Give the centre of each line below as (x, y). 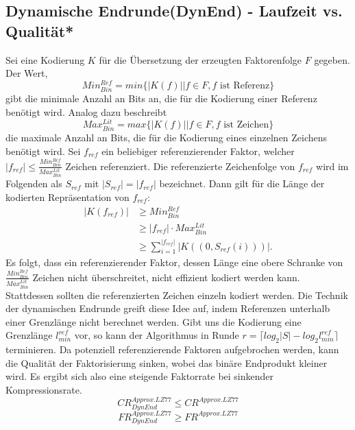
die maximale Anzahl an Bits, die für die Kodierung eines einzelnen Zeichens (167, 138)
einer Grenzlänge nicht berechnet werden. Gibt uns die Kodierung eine (154, 321)
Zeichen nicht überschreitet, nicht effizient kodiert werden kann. (166, 277)
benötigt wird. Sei (43, 151)
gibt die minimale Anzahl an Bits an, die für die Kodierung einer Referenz (161, 98)
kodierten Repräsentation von (68, 196)
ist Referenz (245, 85)
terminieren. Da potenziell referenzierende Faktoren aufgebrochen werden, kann (172, 349)
